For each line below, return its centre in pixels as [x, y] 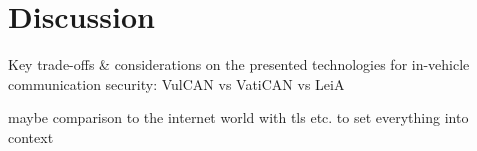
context [31, 136]
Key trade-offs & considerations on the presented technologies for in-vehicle [239, 64]
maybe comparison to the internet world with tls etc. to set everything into [238, 117]
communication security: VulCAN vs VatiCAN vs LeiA [176, 83]
